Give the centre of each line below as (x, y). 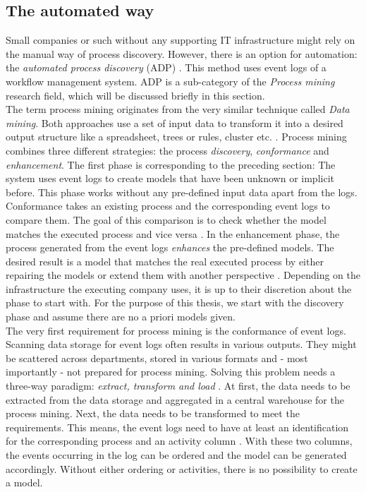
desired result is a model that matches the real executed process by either (165, 261)
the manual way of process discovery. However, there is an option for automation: (182, 53)
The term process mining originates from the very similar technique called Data (178, 109)
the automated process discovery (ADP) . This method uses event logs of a (166, 67)
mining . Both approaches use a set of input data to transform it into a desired (175, 122)
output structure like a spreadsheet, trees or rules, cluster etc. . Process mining (176, 137)
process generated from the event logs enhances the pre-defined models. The (170, 247)
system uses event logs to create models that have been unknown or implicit (170, 178)
